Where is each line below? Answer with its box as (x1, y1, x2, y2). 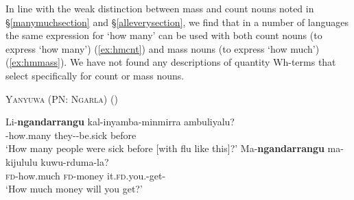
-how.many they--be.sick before (5, 127, 137, 142)
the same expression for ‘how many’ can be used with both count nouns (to (5, 28, 322, 42)
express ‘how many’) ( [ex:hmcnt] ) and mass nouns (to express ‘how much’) (5, 41, 320, 55)
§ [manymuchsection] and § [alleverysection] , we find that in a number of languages (5, 14, 349, 29)
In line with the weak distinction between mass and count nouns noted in (5, 1, 314, 15)
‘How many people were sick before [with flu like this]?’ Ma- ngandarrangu (5, 141, 324, 155)
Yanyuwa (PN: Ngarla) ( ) (5, 91, 118, 105)
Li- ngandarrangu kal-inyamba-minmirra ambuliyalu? (5, 114, 235, 129)
